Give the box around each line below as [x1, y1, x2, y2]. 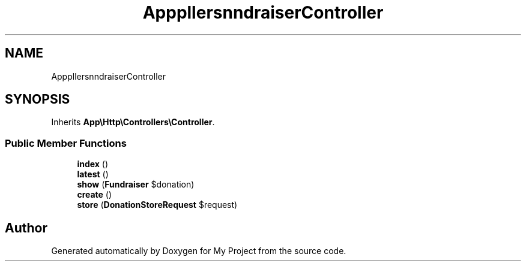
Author [5, 220, 47, 235]
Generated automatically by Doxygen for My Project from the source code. [51, 246, 346, 256]
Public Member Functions [5, 137, 127, 149]
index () [77, 159, 109, 170]
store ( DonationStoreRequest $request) [77, 199, 238, 210]
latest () [77, 169, 109, 180]
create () [77, 189, 112, 200]
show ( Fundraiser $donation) [77, 179, 195, 190]
